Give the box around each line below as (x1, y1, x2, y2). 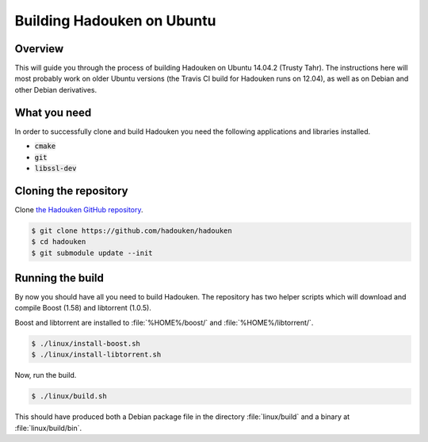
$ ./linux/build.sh (31, 392, 107, 401)
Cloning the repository (14, 184, 128, 197)
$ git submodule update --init (31, 248, 154, 257)
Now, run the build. (14, 371, 77, 380)
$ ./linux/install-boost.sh (31, 339, 140, 348)
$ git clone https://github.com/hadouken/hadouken (31, 226, 233, 235)
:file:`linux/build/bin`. (14, 423, 82, 432)
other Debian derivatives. (14, 85, 97, 94)
